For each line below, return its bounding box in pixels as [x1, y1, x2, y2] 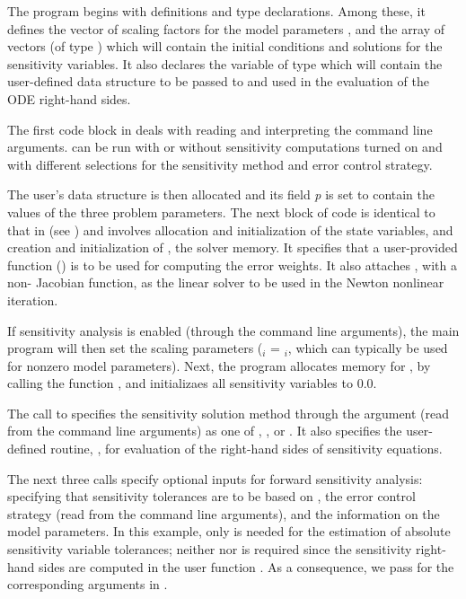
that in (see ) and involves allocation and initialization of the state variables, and [7, 220, 453, 239]
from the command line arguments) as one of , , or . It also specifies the [7, 421, 402, 440]
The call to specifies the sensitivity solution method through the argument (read [7, 403, 450, 422]
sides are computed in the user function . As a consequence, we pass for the [39, 557, 454, 576]
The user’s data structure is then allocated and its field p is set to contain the [7, 185, 435, 204]
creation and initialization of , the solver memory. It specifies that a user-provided [7, 238, 458, 257]
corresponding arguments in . [7, 575, 168, 594]
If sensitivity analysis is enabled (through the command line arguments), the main [7, 321, 460, 339]
